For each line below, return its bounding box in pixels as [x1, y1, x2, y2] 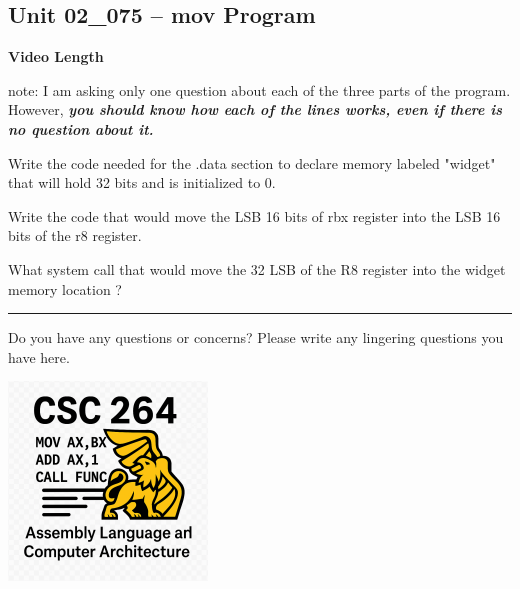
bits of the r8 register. [8, 225, 142, 246]
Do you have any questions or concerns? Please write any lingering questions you [8, 327, 504, 348]
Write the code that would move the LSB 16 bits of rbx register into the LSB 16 [8, 205, 501, 226]
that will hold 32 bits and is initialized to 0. [8, 172, 276, 193]
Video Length [8, 46, 104, 67]
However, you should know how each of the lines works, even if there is [8, 99, 503, 120]
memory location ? [8, 278, 122, 299]
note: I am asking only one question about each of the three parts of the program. [8, 79, 511, 100]
